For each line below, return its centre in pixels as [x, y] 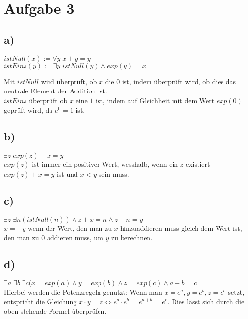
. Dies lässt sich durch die [206, 301]
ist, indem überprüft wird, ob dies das [179, 81]
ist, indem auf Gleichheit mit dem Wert [155, 100]
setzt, [236, 291]
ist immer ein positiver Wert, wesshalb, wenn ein [105, 164]
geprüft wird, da [28, 110]
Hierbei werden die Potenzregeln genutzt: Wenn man [83, 291]
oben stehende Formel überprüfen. [55, 311]
